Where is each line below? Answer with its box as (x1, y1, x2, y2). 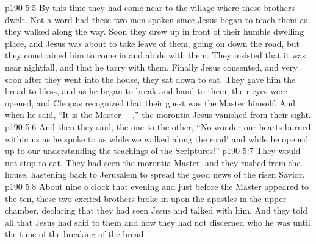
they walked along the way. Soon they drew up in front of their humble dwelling (5, 25, 304, 38)
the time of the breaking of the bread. (5, 228, 146, 240)
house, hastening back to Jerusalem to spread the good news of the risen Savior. (5, 168, 305, 181)
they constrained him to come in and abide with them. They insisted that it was (5, 49, 306, 61)
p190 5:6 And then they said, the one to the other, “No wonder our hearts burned (5, 120, 311, 133)
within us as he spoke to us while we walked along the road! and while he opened (5, 132, 309, 145)
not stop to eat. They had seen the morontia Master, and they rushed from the (5, 156, 301, 169)
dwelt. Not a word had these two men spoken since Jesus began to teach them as (5, 13, 308, 26)
